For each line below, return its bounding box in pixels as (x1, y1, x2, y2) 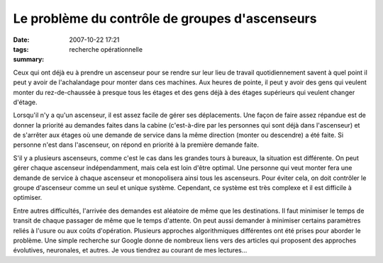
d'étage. (13, 98, 38, 106)
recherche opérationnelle (69, 45, 143, 53)
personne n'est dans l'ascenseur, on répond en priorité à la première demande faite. (13, 140, 259, 149)
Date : (13, 35, 30, 44)
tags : (13, 45, 29, 53)
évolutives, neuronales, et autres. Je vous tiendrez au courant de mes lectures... (13, 246, 248, 254)
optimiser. (13, 194, 43, 202)
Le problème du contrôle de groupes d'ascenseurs (13, 11, 317, 26)
